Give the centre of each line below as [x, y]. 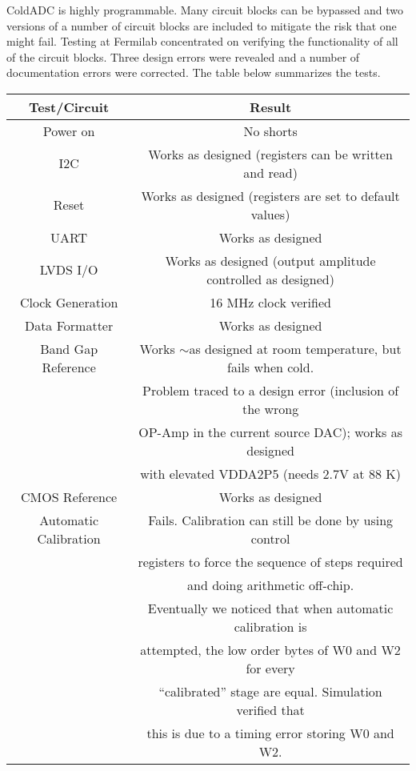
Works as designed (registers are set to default [270, 195]
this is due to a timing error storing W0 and [270, 733]
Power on [69, 131]
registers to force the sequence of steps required [270, 561]
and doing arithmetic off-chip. [271, 584]
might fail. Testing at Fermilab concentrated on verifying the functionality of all [202, 41]
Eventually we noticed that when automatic [270, 608]
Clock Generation [69, 302]
